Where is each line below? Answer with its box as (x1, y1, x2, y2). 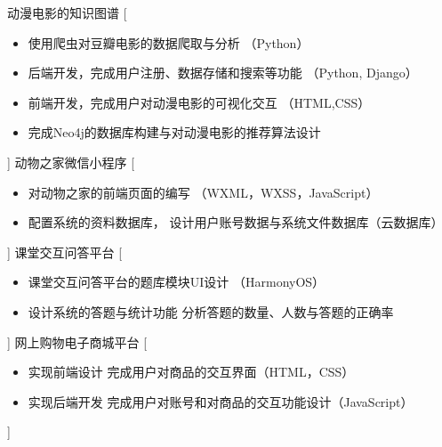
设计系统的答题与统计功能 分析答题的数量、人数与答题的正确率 (28, 302, 394, 321)
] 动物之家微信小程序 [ (7, 152, 135, 171)
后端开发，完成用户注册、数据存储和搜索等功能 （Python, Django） (28, 63, 418, 82)
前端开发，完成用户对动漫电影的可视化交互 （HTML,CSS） (28, 93, 371, 111)
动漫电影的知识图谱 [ (7, 4, 127, 21)
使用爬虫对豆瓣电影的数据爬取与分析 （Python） (28, 33, 309, 52)
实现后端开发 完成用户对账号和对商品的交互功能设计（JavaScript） (28, 392, 414, 410)
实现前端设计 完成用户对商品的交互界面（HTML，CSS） (28, 362, 355, 381)
